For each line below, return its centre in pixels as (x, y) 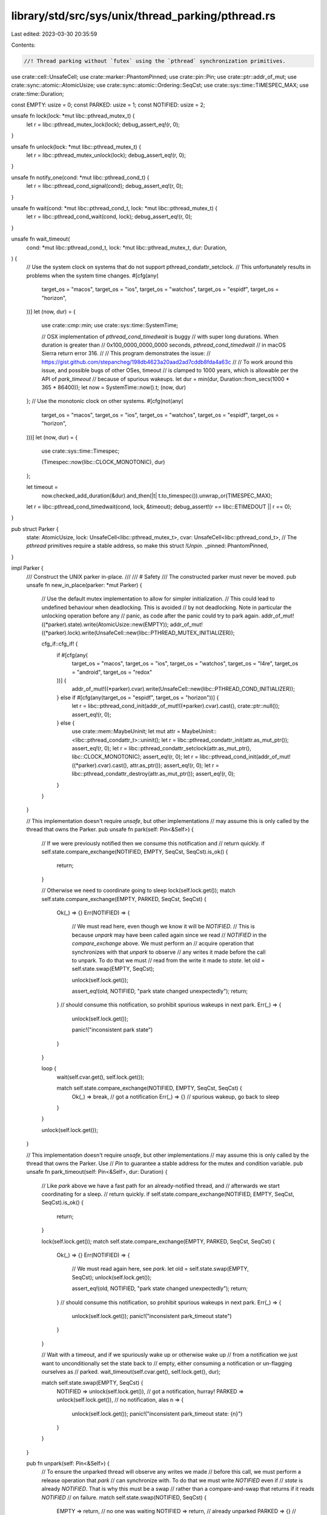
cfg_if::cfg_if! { (60, 644)
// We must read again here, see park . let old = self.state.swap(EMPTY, (160, 1269)
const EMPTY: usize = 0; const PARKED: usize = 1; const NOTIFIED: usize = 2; (108, 105)
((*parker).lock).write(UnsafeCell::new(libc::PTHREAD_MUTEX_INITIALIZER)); (138, 633)
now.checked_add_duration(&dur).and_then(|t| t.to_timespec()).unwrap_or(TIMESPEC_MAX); (157, 495)
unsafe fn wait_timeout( (41, 239)
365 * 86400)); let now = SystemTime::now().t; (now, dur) (114, 387)
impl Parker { (27, 568)
